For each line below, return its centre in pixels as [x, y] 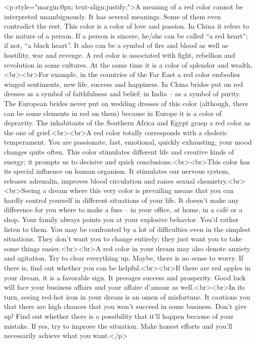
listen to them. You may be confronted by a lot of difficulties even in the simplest [127, 229]
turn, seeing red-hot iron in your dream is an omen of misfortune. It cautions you [127, 296]
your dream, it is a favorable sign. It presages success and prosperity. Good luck [125, 277]
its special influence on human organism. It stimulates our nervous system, [117, 171]
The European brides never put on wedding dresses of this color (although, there [126, 103]
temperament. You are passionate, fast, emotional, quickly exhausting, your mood [128, 142]
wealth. [242, 64]
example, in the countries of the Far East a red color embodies [146, 74]
